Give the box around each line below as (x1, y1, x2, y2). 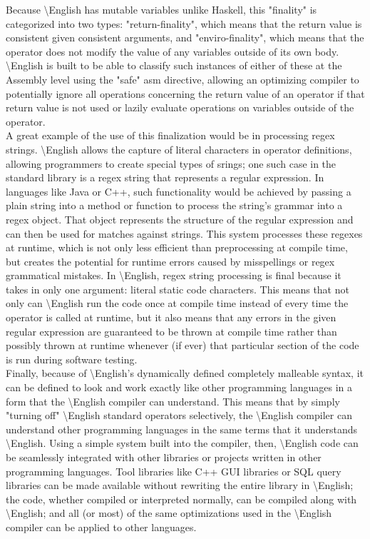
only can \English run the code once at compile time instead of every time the (6, 296, 349, 311)
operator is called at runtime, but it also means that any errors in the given (6, 310, 336, 325)
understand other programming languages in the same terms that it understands (6, 421, 358, 436)
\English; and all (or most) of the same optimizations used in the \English (6, 505, 332, 520)
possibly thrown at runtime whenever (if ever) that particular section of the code (6, 338, 359, 353)
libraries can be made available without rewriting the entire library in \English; (6, 478, 354, 493)
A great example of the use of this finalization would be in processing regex (6, 128, 335, 143)
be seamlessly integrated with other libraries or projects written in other (6, 450, 322, 464)
